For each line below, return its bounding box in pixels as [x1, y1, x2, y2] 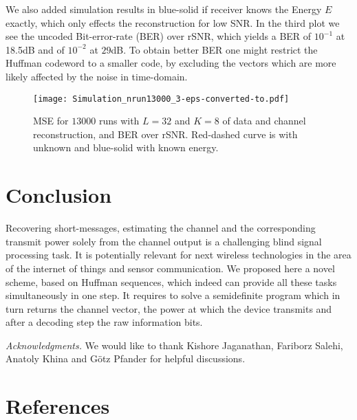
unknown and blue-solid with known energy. [33, 140, 219, 155]
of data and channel [222, 113, 306, 128]
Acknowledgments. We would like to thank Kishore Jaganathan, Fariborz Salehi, [6, 338, 343, 352]
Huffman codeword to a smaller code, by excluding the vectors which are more [6, 56, 336, 70]
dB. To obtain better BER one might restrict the [111, 42, 318, 56]
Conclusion [6, 181, 112, 209]
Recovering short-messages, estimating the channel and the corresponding [6, 221, 316, 235]
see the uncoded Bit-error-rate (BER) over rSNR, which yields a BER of [6, 29, 312, 43]
